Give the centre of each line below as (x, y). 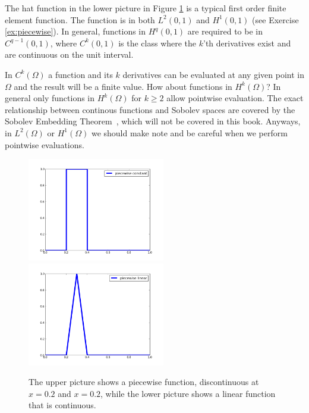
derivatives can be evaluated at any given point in (213, 74)
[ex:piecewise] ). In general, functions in (75, 31)
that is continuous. (62, 405)
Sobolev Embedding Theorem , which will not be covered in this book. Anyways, (153, 121)
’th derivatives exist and (247, 43)
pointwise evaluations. (45, 144)
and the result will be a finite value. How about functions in (123, 86)
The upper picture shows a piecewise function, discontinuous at (144, 382)
